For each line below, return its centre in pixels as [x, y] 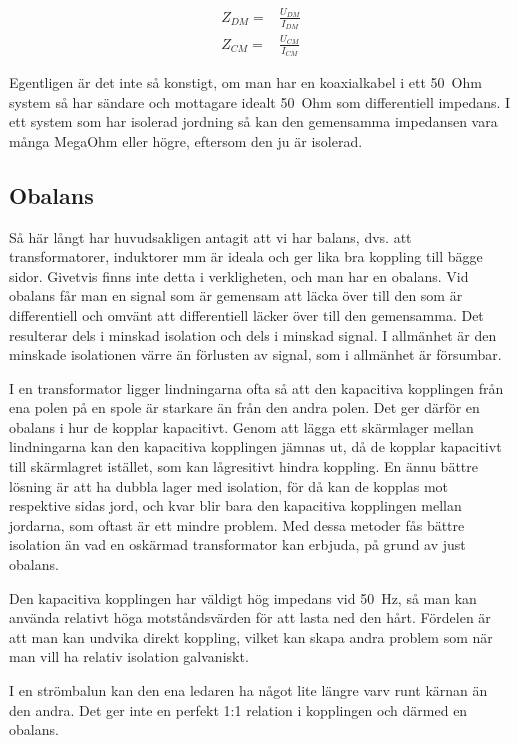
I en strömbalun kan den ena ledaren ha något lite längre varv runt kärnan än [248, 690]
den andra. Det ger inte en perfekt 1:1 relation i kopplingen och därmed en [238, 709]
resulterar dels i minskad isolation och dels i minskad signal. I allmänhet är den [253, 334]
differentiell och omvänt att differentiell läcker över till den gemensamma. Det [246, 314]
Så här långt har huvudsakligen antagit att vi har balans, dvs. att [210, 236]
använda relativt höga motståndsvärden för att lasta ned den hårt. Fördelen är [250, 617]
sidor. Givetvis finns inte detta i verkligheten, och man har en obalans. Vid [239, 275]
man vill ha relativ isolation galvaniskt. [129, 656]
